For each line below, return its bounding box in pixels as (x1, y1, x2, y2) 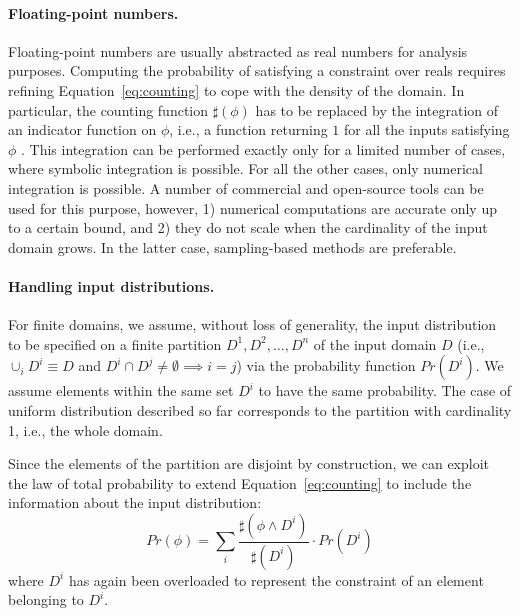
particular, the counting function (8, 99, 209, 120)
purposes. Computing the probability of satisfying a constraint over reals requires (8, 60, 506, 81)
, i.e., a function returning (169, 119, 328, 140)
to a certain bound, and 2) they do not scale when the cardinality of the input (8, 217, 488, 238)
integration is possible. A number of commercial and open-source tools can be (8, 177, 484, 198)
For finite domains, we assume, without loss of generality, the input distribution (8, 314, 497, 335)
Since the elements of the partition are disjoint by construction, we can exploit (8, 453, 490, 474)
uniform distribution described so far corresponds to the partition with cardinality (8, 399, 512, 420)
